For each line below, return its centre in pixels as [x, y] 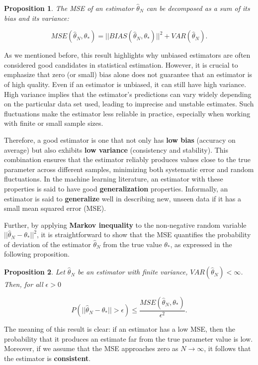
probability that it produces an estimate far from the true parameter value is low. [129, 338]
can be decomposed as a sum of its [198, 8]
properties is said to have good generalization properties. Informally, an [116, 188]
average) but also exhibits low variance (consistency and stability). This [116, 149]
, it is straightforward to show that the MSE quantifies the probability [144, 234]
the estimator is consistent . [47, 358]
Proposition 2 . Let [35, 272]
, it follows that [227, 348]
